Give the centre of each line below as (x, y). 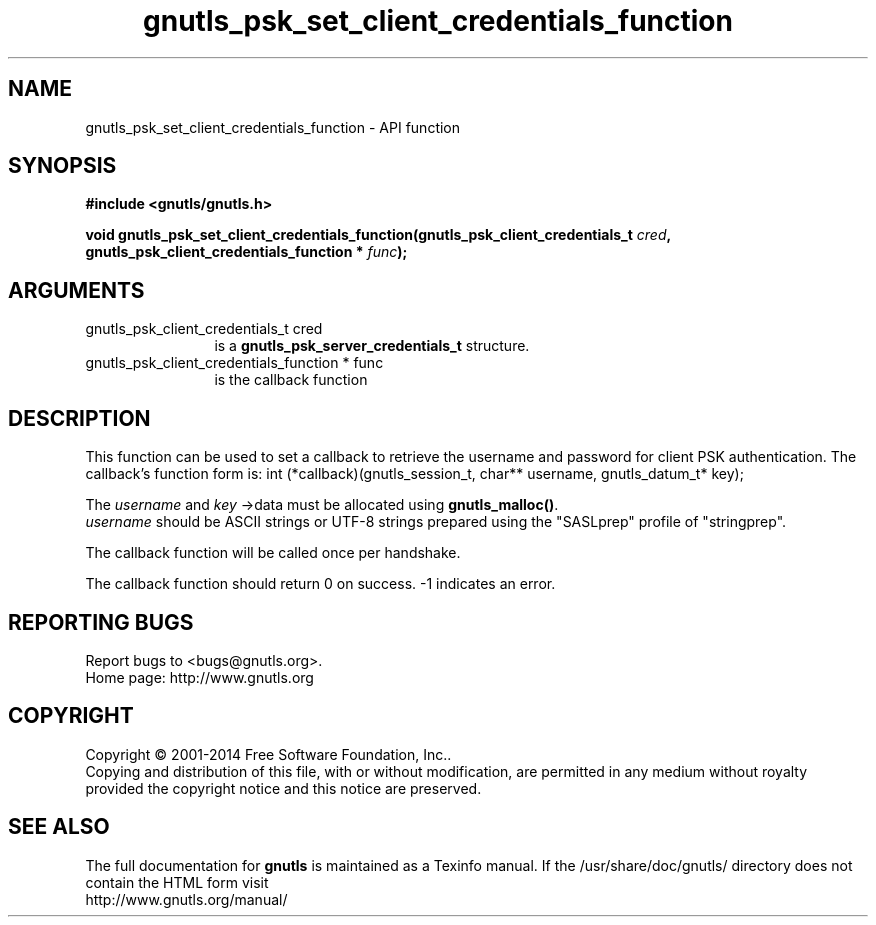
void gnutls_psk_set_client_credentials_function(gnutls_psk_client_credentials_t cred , (378, 235)
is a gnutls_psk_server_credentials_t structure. (372, 346)
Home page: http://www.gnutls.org (199, 677)
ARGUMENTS (76, 290)
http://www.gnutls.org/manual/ (186, 899)
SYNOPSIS (62, 166)
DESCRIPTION (79, 418)
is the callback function (291, 380)
